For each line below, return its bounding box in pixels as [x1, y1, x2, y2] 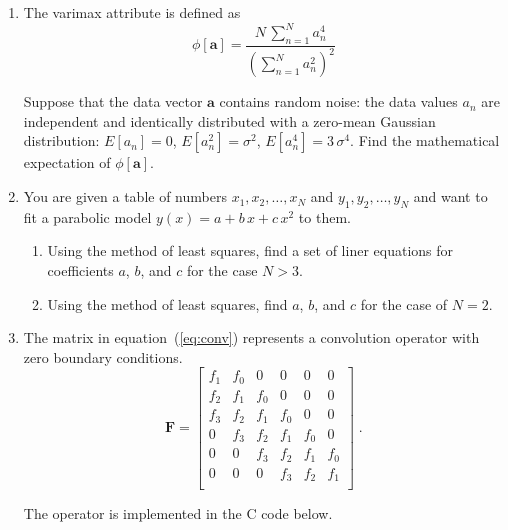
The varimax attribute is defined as [23, 2, 241, 22]
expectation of [23, 152, 111, 173]
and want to [413, 186, 488, 207]
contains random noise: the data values [219, 91, 458, 112]
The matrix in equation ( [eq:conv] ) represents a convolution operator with [23, 327, 480, 348]
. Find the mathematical [350, 130, 500, 151]
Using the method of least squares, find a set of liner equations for [47, 240, 454, 261]
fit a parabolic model [23, 206, 152, 227]
